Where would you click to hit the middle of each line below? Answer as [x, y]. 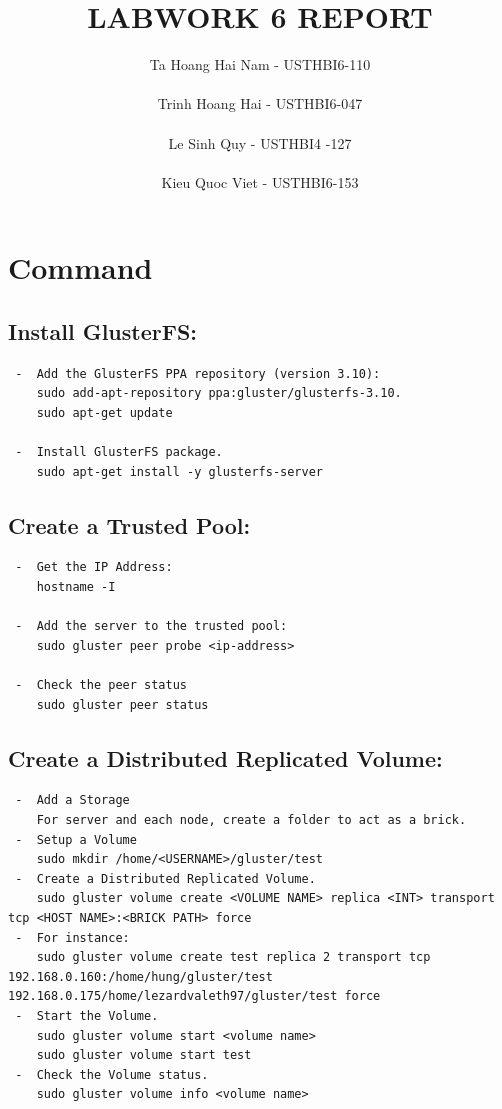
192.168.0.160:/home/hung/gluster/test [140, 976]
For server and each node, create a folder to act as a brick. [251, 819]
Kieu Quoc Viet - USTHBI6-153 [260, 181]
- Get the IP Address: [94, 567]
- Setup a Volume [76, 839]
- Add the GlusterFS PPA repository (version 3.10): [198, 373]
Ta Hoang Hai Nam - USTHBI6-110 [260, 64]
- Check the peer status [101, 685]
